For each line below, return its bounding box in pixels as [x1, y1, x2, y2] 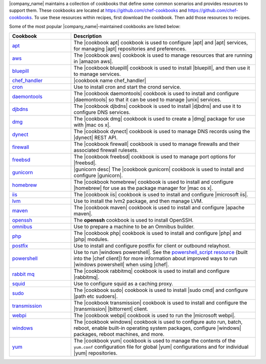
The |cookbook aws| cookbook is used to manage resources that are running [73, 52, 253, 59]
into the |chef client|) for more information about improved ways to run [73, 255, 237, 261]
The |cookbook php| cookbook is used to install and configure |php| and [73, 229, 241, 236]
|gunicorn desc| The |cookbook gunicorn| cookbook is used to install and [73, 166, 244, 173]
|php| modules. [73, 236, 109, 243]
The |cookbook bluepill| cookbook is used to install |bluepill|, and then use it [73, 64, 250, 71]
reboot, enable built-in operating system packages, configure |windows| [73, 325, 241, 331]
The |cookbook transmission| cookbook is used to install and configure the [73, 299, 247, 306]
